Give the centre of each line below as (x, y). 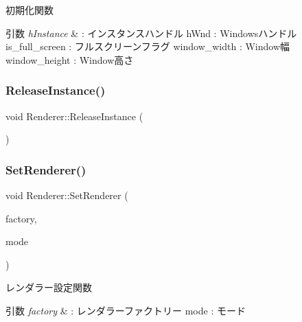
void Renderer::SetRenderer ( (67, 195)
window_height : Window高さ (70, 59)
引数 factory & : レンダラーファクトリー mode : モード (126, 310)
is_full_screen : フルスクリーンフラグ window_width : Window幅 (148, 46)
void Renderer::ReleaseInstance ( (74, 116)
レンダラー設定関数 (49, 287)
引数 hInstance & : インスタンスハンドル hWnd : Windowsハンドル (151, 33)
